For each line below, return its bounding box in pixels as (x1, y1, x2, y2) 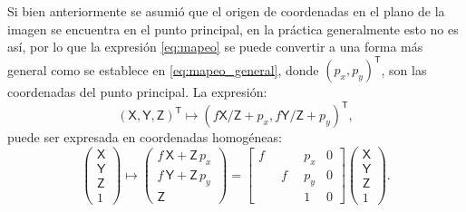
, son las (381, 60, 427, 79)
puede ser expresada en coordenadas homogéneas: (7, 128, 282, 147)
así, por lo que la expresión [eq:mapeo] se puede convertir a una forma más (7, 37, 423, 56)
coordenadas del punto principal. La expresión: (7, 82, 267, 101)
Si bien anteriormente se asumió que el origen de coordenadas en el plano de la (7, 2, 445, 20)
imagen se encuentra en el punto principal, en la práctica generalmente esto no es (7, 19, 459, 38)
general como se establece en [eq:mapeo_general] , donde (7, 60, 319, 79)
